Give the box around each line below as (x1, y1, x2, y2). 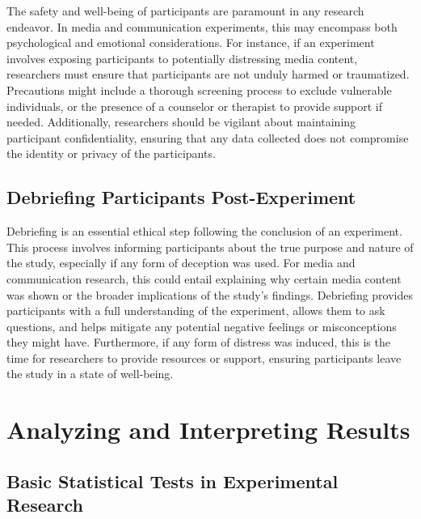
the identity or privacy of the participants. (6, 145, 216, 162)
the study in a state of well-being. (6, 365, 174, 382)
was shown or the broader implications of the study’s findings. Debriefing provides (6, 286, 414, 303)
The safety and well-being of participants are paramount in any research (6, 2, 364, 19)
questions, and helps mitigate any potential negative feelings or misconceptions (6, 317, 397, 334)
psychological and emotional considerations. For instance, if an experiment (6, 34, 375, 51)
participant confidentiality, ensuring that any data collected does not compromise (6, 129, 409, 146)
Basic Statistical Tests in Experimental (6, 468, 339, 493)
